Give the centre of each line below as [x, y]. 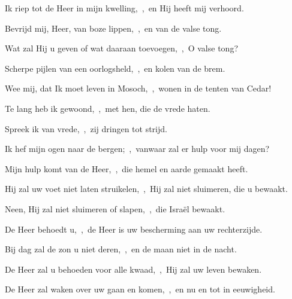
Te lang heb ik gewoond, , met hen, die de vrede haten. [108, 108]
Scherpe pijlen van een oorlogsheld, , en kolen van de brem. [115, 68]
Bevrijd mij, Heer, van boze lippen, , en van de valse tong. [113, 28]
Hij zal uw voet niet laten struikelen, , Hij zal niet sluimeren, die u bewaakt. [146, 189]
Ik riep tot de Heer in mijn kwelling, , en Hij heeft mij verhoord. [124, 8]
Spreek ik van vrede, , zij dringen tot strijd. [86, 128]
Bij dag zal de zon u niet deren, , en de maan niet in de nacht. [121, 249]
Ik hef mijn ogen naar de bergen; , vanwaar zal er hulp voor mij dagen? [137, 149]
